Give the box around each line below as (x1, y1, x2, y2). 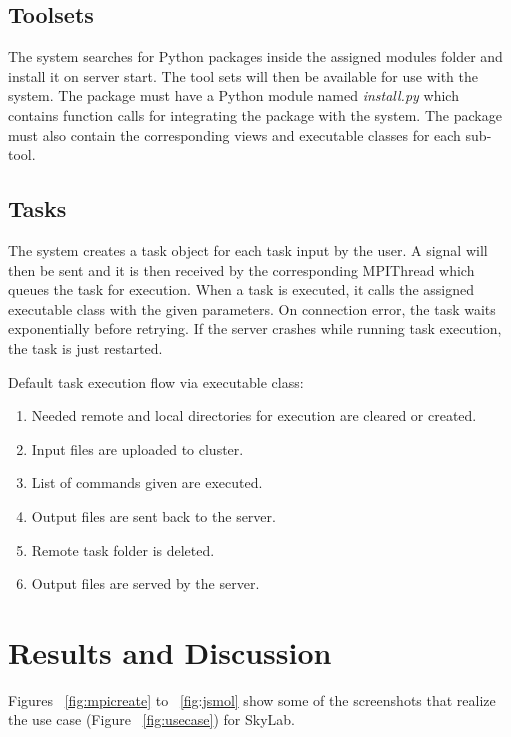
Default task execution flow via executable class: (8, 371, 304, 392)
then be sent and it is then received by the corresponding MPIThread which (8, 259, 475, 280)
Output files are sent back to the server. (31, 505, 276, 526)
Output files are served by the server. (31, 573, 260, 594)
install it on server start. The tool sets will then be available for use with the (8, 65, 478, 86)
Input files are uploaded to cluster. (31, 438, 244, 459)
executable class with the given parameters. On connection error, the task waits (8, 298, 496, 319)
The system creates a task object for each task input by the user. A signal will (8, 239, 488, 260)
